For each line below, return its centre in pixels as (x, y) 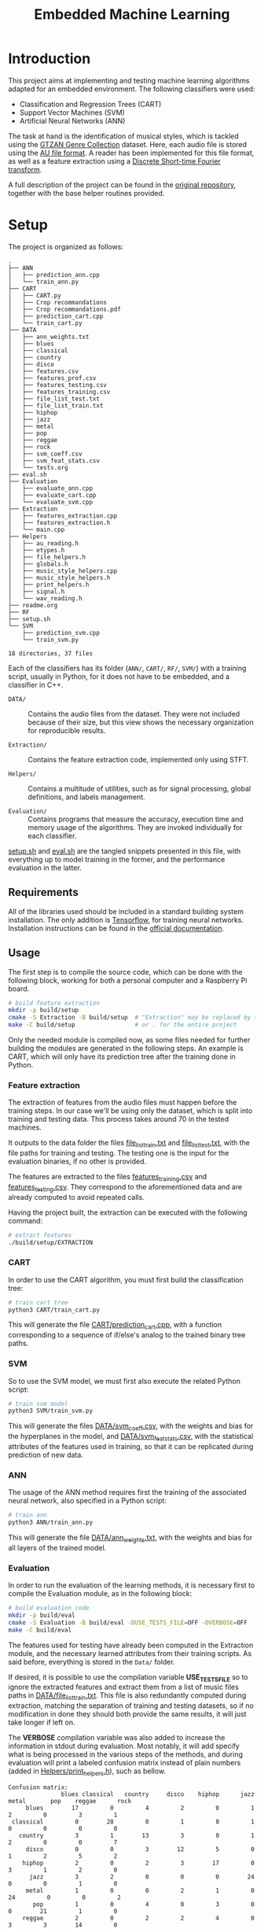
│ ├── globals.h (38, 564)
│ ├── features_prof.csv (52, 378)
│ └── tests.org (38, 467)
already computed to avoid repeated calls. (77, 1197)
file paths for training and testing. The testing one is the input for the (119, 1153)
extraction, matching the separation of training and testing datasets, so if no (131, 1706)
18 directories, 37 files (50, 653)
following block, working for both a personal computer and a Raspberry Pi (128, 980)
